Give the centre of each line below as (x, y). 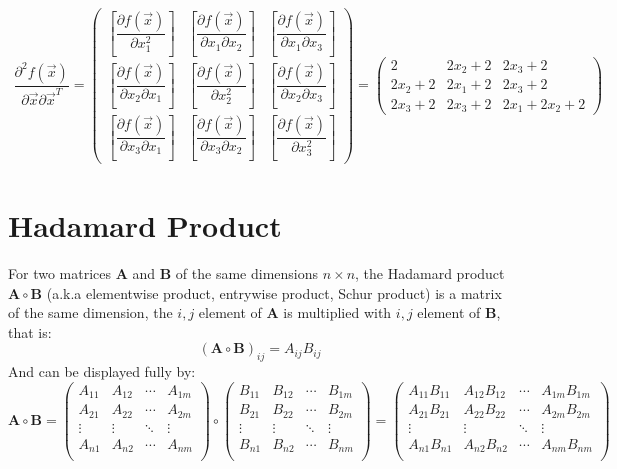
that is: (30, 331)
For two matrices (59, 272)
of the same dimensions (247, 272)
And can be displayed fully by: (102, 371)
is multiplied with (337, 312)
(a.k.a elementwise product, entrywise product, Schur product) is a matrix (274, 292)
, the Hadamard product (430, 272)
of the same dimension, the (90, 312)
